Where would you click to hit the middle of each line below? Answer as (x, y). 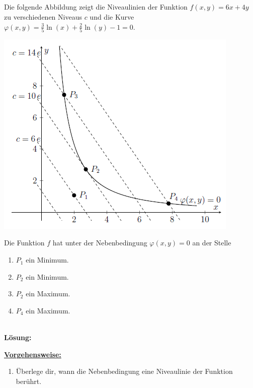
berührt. (29, 381)
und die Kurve (112, 16)
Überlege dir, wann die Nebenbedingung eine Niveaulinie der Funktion (124, 371)
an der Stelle (212, 243)
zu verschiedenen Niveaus (43, 16)
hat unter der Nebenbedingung (100, 243)
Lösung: (18, 337)
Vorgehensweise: (33, 354)
